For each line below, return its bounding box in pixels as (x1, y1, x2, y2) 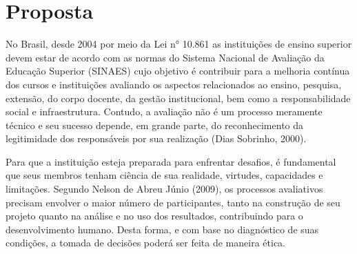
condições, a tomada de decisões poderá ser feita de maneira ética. (6, 235, 285, 250)
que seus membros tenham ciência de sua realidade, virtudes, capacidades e (6, 168, 323, 182)
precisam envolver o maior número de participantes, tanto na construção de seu (6, 195, 340, 209)
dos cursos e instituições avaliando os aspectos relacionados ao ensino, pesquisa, (6, 77, 342, 91)
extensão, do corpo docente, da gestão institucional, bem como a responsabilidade (6, 90, 351, 105)
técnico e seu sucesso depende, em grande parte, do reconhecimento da (6, 117, 304, 132)
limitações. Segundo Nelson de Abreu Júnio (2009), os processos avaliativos (6, 182, 323, 196)
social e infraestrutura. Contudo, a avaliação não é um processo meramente (6, 104, 323, 119)
